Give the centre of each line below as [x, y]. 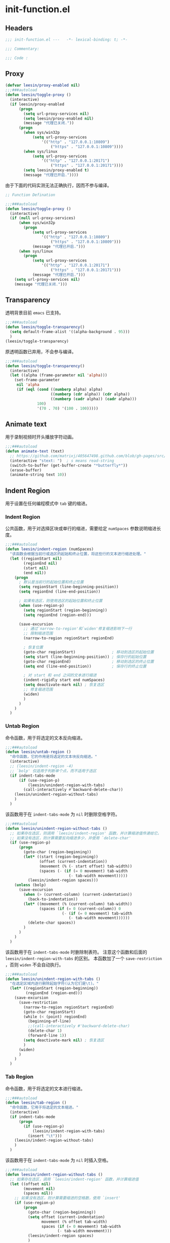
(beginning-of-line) [49, 1021]
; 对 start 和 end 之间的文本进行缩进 [60, 675]
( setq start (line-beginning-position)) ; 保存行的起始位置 [85, 657]
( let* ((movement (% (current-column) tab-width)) [78, 904]
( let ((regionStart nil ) [36, 559]
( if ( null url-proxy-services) [43, 218]
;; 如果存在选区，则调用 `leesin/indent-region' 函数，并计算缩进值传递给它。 [86, 833]
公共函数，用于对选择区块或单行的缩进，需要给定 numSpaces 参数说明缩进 [81, 529]
